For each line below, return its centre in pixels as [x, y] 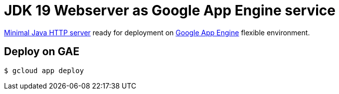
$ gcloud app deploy [44, 70]
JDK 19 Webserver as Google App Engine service [170, 10]
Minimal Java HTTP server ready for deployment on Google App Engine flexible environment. [157, 32]
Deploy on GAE [42, 52]
